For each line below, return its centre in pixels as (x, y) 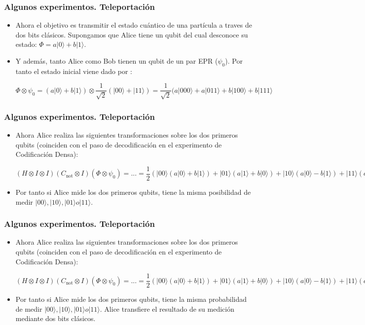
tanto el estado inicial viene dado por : (74, 71)
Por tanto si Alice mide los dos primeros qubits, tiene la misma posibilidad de (133, 192)
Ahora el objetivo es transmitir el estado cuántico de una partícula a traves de (134, 25)
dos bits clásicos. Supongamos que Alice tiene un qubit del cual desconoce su (132, 34)
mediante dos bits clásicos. (55, 318)
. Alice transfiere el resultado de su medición (167, 308)
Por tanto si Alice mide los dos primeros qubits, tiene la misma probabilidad (131, 299)
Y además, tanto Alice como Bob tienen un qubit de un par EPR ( (117, 61)
